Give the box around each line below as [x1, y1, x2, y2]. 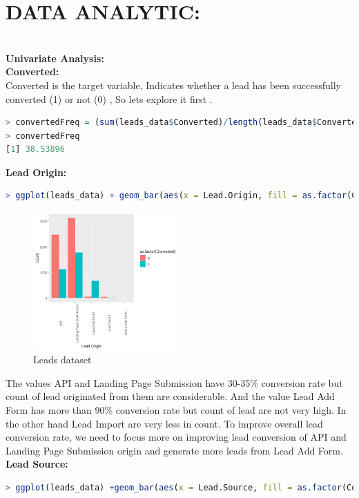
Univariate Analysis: [6, 50, 104, 65]
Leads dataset [33, 352, 92, 367]
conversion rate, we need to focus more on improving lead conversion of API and [6, 430, 347, 444]
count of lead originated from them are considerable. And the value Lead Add [6, 389, 335, 403]
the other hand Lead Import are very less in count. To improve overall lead [6, 416, 323, 430]
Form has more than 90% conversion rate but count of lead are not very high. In [6, 403, 347, 417]
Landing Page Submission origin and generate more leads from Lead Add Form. [6, 443, 343, 457]
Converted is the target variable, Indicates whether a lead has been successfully [6, 77, 341, 92]
